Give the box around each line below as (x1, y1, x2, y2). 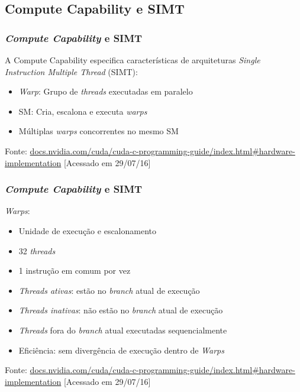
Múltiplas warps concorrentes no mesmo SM (18, 125, 179, 137)
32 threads (18, 244, 56, 257)
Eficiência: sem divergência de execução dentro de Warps (18, 344, 224, 356)
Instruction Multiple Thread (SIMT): (5, 65, 138, 77)
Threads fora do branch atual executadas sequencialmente (18, 323, 227, 336)
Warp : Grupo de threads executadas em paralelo (18, 85, 193, 98)
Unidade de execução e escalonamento (18, 224, 156, 237)
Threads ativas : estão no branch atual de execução (18, 284, 200, 296)
